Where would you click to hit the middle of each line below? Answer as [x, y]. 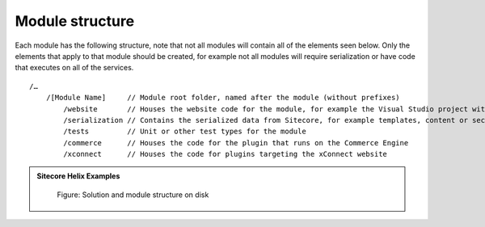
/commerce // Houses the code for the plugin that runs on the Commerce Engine [236, 143]
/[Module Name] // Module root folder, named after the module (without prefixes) [223, 98]
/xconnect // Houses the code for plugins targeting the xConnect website [226, 154]
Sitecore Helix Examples [78, 176]
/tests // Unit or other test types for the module [185, 132]
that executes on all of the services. [74, 68]
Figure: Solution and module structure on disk [133, 195]
